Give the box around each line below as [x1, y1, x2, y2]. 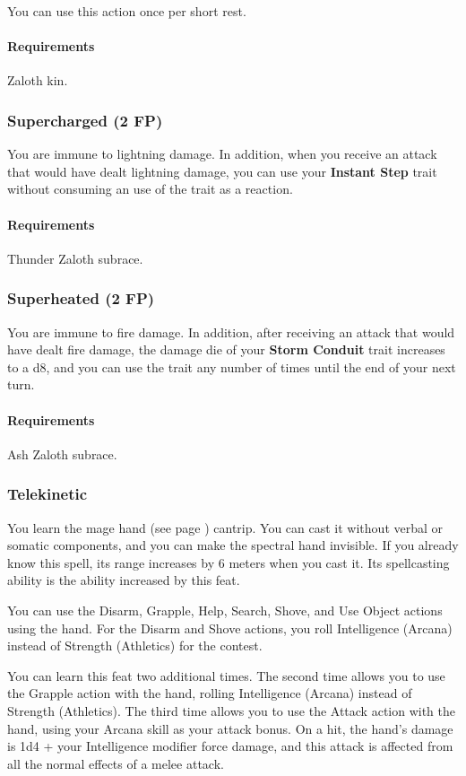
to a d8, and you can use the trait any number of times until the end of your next [7, 357, 456, 376]
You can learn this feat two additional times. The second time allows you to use [7, 666, 445, 684]
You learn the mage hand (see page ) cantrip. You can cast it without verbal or [7, 518, 444, 536]
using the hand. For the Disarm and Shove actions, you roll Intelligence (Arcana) [7, 618, 453, 637]
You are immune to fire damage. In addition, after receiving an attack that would [7, 322, 455, 341]
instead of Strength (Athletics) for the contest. [7, 636, 263, 655]
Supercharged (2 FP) [7, 109, 163, 131]
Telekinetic [7, 483, 88, 505]
